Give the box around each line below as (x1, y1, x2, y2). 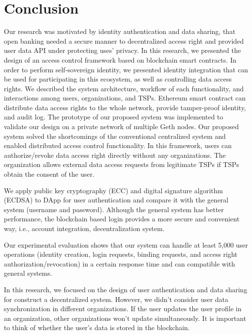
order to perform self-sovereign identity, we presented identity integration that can (4, 64, 248, 74)
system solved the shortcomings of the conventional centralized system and (4, 131, 226, 141)
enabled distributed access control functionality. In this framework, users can (4, 140, 232, 150)
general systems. (4, 268, 52, 278)
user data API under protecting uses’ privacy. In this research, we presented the (4, 45, 241, 55)
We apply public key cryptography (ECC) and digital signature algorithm (4, 185, 223, 195)
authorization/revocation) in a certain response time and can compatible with (4, 258, 236, 268)
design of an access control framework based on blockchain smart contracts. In (4, 54, 236, 65)
